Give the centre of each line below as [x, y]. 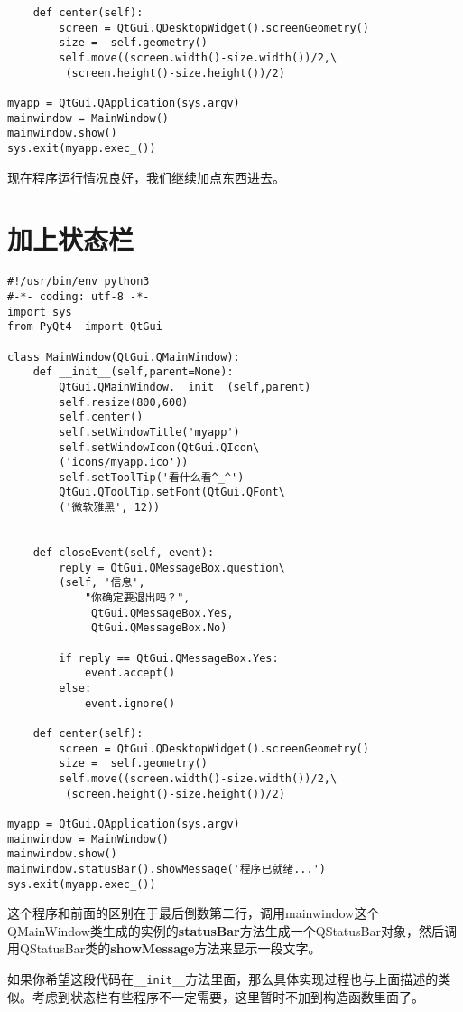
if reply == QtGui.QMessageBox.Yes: [169, 658]
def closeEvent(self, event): [124, 553]
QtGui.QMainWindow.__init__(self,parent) [185, 387]
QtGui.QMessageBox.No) [159, 628]
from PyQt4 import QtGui [85, 327]
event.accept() [130, 673]
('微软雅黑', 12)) [110, 508]
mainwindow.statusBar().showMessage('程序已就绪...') [167, 869]
